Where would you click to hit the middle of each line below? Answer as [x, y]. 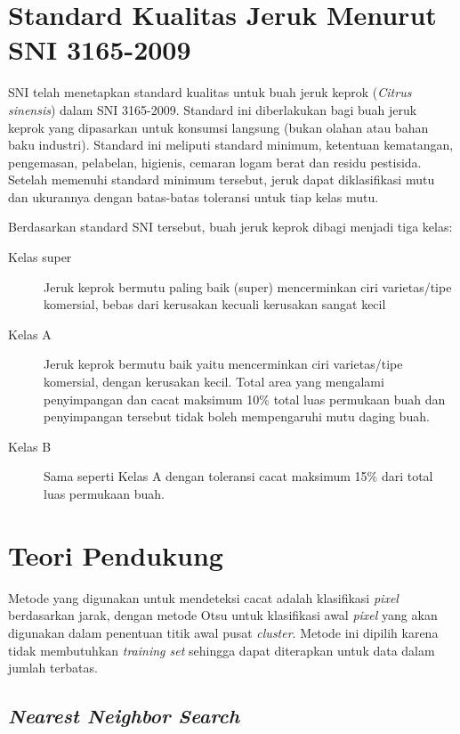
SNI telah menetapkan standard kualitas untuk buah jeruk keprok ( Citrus [210, 92]
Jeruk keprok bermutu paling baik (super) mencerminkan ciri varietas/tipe [248, 286]
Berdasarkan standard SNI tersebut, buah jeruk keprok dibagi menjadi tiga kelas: [230, 227]
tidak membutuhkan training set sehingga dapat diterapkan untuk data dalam [222, 650]
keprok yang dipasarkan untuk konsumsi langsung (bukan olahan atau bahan [218, 127]
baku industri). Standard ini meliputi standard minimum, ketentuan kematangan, [231, 145]
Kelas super [40, 257]
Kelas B [30, 446]
